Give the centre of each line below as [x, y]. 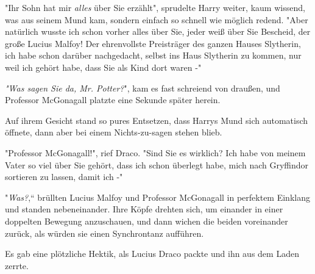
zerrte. [17, 265]
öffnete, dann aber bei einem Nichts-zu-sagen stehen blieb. [114, 132]
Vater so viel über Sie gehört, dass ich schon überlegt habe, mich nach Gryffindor [157, 164]
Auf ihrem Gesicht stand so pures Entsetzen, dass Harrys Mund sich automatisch [157, 120]
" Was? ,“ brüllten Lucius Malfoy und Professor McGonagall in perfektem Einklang [157, 197]
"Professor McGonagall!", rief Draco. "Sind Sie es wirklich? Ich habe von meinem [155, 152]
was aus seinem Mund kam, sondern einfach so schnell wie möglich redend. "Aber [157, 19]
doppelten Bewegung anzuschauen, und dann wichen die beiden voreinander [147, 221]
